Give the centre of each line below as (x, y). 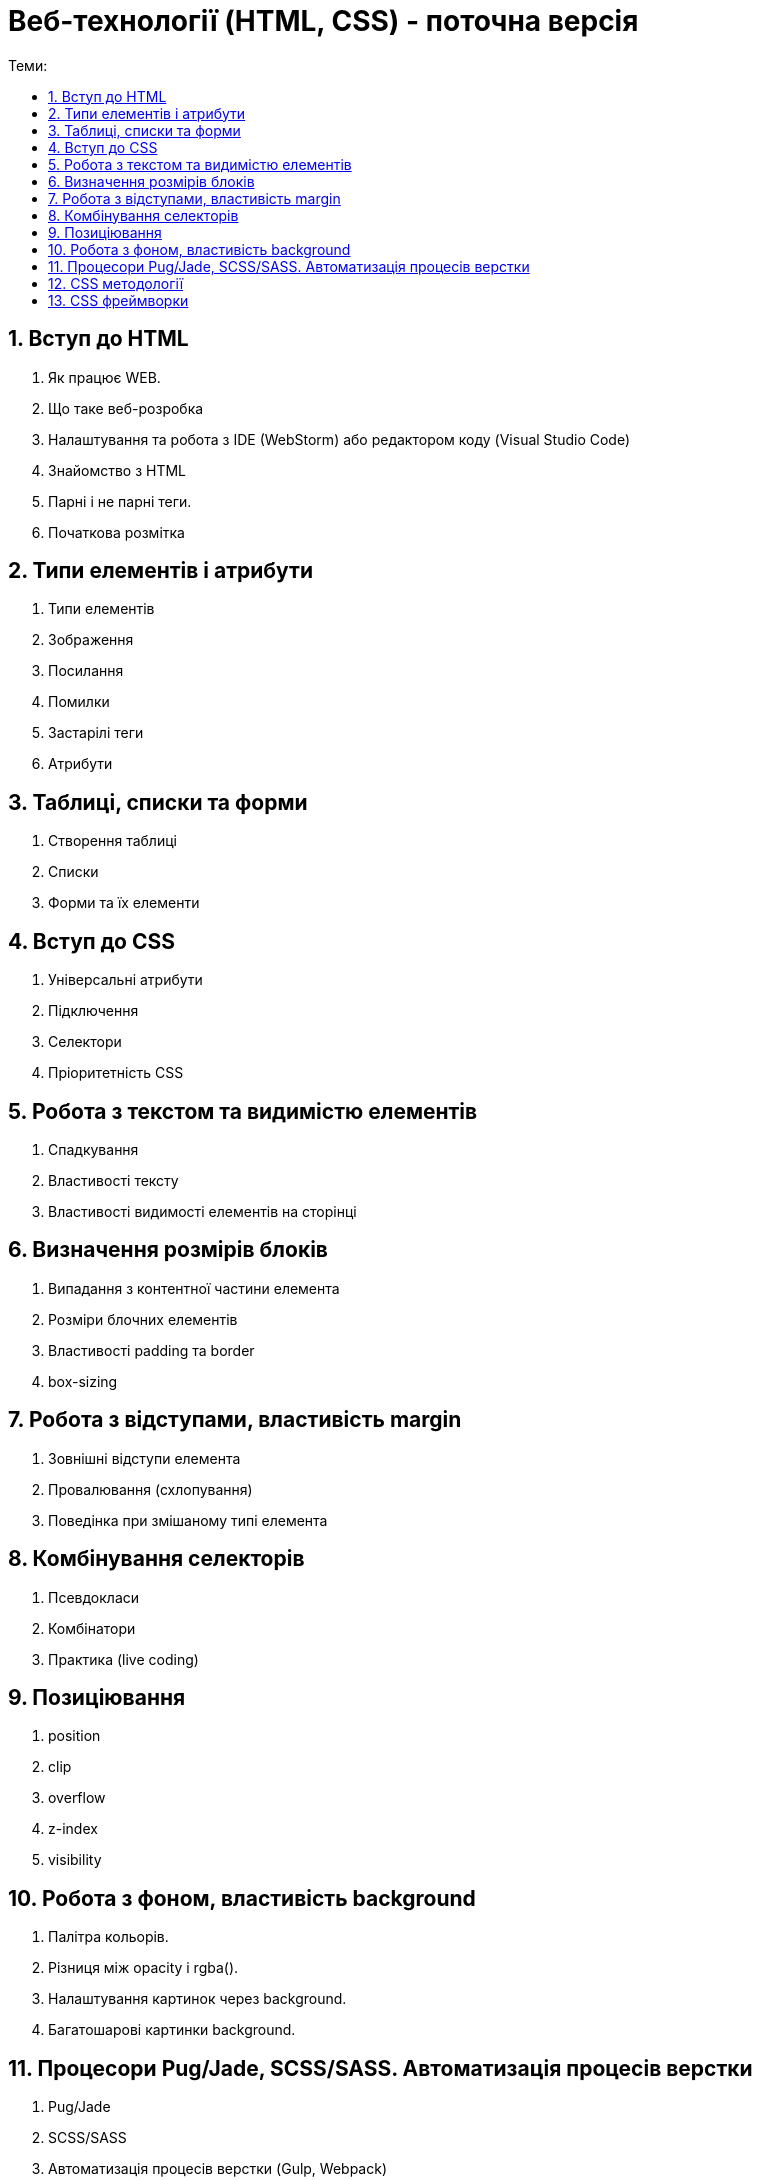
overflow (77, 1798)
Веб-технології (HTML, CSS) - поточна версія (323, 21)
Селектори (85, 1042)
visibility (75, 1860)
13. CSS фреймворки (118, 300)
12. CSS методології (116, 283)
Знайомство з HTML (117, 470)
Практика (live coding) (123, 1659)
